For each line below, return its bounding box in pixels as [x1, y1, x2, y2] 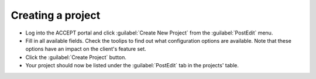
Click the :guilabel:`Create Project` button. [25, 53, 127, 61]
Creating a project [11, 9, 101, 22]
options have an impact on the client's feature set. [25, 46, 146, 53]
